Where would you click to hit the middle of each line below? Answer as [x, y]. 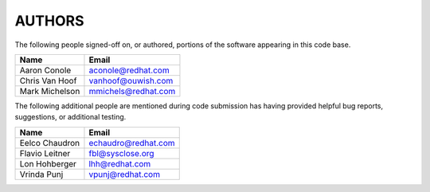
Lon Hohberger [48, 163]
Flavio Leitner [45, 153]
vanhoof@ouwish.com [131, 80]
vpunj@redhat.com [125, 174]
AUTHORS [49, 21]
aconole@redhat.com [129, 70]
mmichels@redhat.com [132, 91]
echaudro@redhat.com [132, 143]
